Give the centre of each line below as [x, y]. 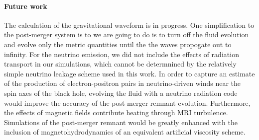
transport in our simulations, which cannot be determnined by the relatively [120, 64]
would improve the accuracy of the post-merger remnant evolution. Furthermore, [127, 103]
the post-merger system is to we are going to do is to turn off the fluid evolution [127, 35]
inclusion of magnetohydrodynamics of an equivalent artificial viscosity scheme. [125, 132]
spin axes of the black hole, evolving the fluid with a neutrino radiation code [121, 93]
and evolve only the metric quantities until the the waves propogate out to [118, 44]
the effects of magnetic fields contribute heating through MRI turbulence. [116, 112]
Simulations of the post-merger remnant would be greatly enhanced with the [121, 122]
